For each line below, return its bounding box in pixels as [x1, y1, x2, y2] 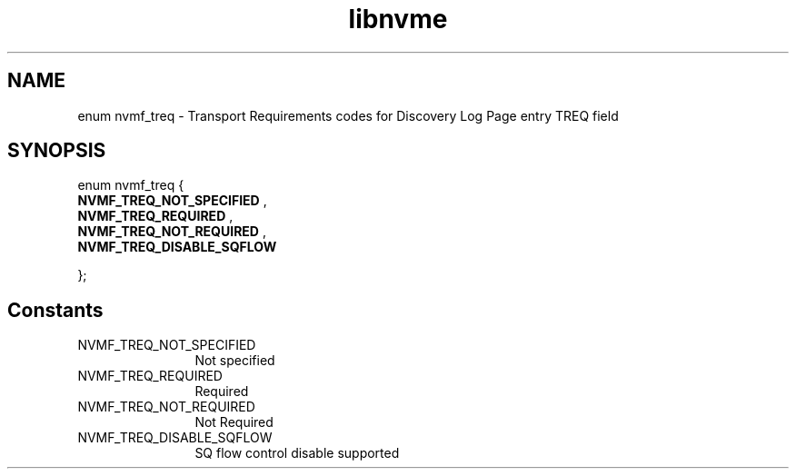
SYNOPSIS [7, 139, 106, 163]
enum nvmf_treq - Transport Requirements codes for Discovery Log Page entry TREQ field [77, 107, 619, 124]
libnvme [348, 4, 448, 35]
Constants [7, 298, 104, 322]
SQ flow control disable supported [194, 445, 400, 461]
